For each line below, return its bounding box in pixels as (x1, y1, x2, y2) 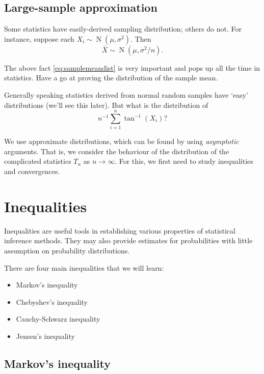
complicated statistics (4, 156, 71, 166)
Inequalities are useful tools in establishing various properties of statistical (4, 225, 235, 236)
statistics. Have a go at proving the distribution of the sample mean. (4, 72, 218, 83)
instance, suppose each (4, 33, 74, 44)
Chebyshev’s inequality (16, 296, 88, 307)
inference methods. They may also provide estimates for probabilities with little (4, 235, 253, 246)
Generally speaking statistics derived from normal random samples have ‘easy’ (4, 89, 249, 100)
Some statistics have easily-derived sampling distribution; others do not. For (4, 23, 242, 34)
